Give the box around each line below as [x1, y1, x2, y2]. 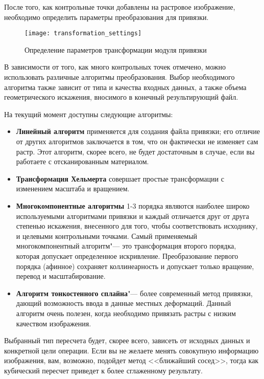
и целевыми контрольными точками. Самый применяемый [16, 230, 198, 241]
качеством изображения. [16, 318, 91, 328]
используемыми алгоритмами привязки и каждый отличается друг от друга [16, 210, 249, 221]
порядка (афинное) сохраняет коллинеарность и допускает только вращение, [16, 260, 254, 271]
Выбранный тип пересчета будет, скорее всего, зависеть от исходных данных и [4, 335, 250, 346]
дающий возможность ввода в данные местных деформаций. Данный [16, 298, 231, 308]
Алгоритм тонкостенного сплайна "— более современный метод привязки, [16, 287, 253, 298]
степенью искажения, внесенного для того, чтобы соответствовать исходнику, [16, 220, 258, 231]
